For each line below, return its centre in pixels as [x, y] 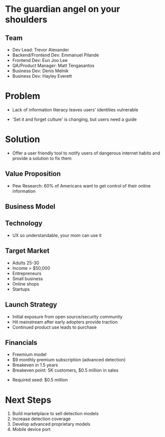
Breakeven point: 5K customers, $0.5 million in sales [65, 370]
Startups [21, 289]
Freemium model [29, 354]
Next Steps [28, 400]
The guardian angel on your [63, 9]
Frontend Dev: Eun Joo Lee [40, 60]
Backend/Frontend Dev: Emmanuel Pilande [56, 55]
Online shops [26, 284]
